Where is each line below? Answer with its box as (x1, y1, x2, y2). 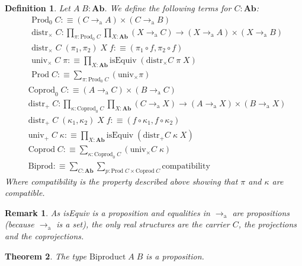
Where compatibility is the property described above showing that (5, 175, 238, 187)
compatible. (5, 186, 45, 199)
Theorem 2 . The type (5, 249, 86, 262)
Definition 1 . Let (5, 2, 70, 14)
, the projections (238, 218, 297, 230)
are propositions (232, 206, 290, 218)
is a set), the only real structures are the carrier (56, 218, 230, 230)
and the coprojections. (5, 230, 84, 242)
